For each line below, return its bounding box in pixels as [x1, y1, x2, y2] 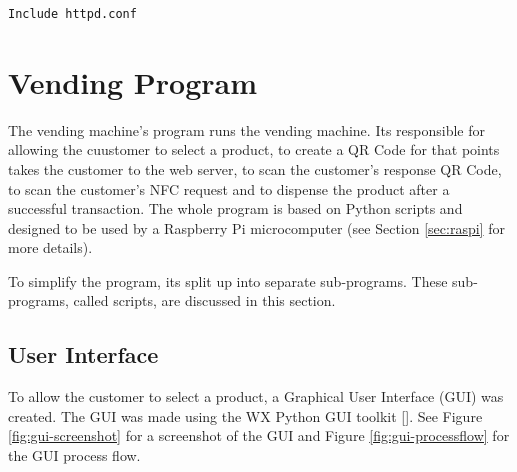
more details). [8, 237, 93, 258]
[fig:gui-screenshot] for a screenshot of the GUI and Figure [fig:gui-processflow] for [8, 425, 510, 446]
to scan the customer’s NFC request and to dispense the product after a [8, 178, 450, 199]
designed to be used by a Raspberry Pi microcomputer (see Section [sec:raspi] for [8, 217, 505, 238]
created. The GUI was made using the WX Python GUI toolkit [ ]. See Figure [8, 405, 483, 426]
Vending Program [8, 61, 258, 102]
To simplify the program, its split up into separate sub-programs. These [8, 270, 448, 291]
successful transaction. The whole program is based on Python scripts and [8, 198, 463, 219]
